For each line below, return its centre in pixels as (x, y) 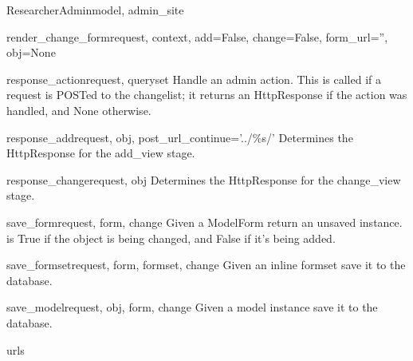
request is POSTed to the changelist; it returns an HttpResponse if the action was (207, 95)
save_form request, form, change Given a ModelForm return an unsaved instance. (205, 222)
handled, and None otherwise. (79, 110)
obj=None (31, 52)
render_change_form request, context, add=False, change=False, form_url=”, (197, 36)
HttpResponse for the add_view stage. (101, 153)
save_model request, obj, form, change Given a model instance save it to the (192, 307)
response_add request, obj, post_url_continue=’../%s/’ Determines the (180, 137)
